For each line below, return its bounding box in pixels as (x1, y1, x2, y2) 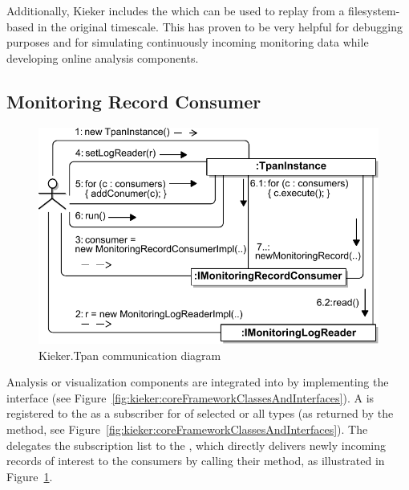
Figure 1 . (6, 468, 53, 484)
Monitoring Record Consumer (6, 88, 261, 113)
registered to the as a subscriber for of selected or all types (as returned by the (6, 405, 394, 422)
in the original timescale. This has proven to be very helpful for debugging (37, 18, 403, 35)
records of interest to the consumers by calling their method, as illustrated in (6, 452, 385, 469)
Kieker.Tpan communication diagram (38, 346, 221, 363)
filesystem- (348, 2, 400, 18)
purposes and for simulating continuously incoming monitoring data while (6, 34, 369, 51)
